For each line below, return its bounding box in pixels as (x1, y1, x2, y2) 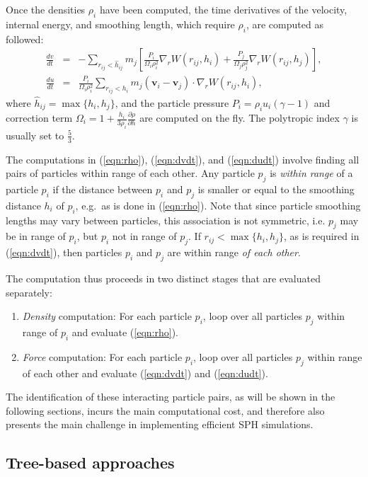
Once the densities (6, 2, 86, 16)
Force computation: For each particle (22, 349, 183, 364)
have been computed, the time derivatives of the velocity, (99, 2, 347, 16)
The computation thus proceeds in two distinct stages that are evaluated (6, 271, 321, 285)
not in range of (112, 229, 177, 243)
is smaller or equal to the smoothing (197, 182, 355, 197)
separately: (6, 285, 52, 299)
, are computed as (246, 16, 323, 31)
